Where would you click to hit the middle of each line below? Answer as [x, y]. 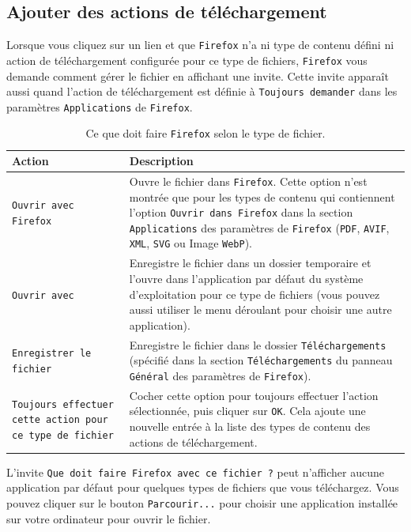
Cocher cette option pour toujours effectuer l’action [254, 395]
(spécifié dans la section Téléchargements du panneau [261, 360]
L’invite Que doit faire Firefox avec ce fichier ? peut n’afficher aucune [195, 472]
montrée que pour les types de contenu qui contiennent [262, 196]
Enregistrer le [52, 354]
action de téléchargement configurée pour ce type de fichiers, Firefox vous [187, 60]
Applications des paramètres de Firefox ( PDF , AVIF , [259, 227]
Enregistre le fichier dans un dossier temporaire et [250, 263]
